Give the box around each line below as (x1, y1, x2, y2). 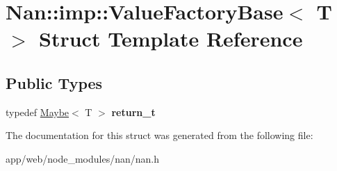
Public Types (6, 72, 103, 93)
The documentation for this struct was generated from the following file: (6, 128, 313, 142)
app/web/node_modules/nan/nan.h (6, 151, 160, 165)
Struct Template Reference (39, 24, 303, 53)
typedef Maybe (6, 104, 69, 119)
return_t (111, 104, 156, 119)
